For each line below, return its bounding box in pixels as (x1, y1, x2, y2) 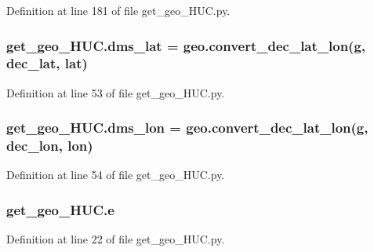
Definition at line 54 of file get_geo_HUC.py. (6, 166, 225, 183)
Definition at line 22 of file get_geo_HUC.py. (6, 231, 225, 247)
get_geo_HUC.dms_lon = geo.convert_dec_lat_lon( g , (6, 118, 369, 137)
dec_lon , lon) (6, 136, 93, 155)
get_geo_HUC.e (6, 199, 114, 219)
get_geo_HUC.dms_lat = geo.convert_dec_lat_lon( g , (6, 35, 366, 55)
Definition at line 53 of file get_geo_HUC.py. (6, 84, 225, 100)
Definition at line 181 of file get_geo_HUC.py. (6, 2, 231, 18)
